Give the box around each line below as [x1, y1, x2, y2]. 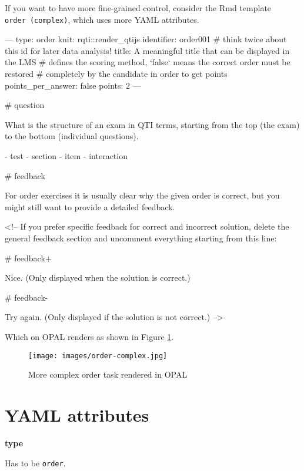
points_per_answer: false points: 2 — [5, 79, 141, 91]
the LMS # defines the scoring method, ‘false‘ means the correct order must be [5, 56, 290, 68]
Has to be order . [5, 456, 66, 469]
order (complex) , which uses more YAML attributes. [5, 13, 199, 25]
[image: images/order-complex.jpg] [28, 351, 168, 360]
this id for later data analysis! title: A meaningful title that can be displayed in [5, 44, 290, 56]
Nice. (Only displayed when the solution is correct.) [5, 271, 191, 284]
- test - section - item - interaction [5, 150, 128, 162]
